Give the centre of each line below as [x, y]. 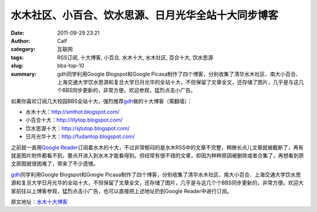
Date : [18, 33]
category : [23, 49]
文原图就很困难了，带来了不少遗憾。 [55, 164]
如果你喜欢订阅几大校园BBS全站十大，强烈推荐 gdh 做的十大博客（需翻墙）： [102, 101]
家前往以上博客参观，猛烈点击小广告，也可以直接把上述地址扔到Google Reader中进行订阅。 [122, 191]
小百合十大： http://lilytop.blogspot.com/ [74, 120]
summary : [24, 74]
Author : [21, 41]
